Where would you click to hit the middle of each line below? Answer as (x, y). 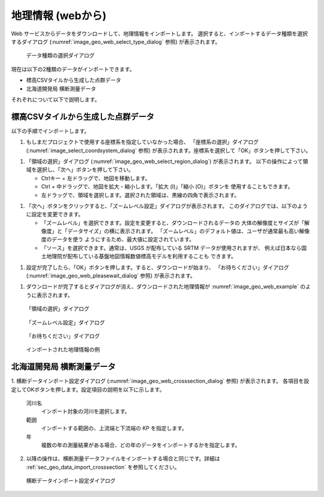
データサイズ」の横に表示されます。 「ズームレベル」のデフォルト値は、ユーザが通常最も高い (183, 231)
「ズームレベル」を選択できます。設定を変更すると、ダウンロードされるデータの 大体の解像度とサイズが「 (173, 222)
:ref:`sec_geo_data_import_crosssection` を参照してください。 (103, 467)
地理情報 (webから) (59, 16)
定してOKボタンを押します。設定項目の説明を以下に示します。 (88, 389)
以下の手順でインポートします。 (50, 131)
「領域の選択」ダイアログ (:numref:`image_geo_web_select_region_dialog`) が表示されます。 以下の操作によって (164, 161)
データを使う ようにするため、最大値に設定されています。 (123, 239)
